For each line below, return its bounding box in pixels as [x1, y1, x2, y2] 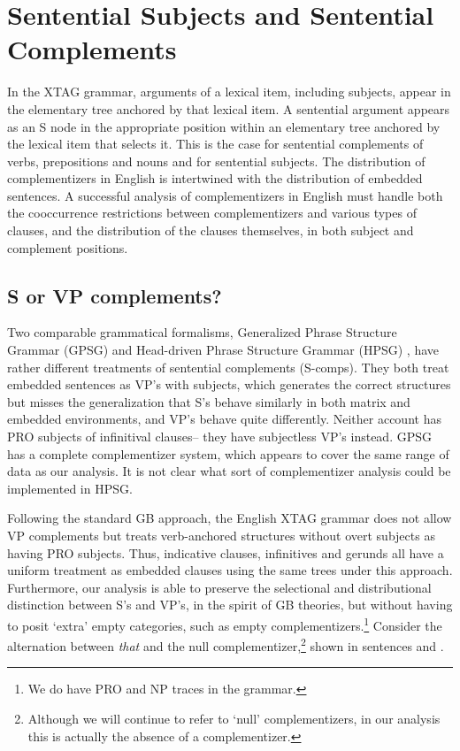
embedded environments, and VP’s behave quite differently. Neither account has [7, 410, 441, 428]
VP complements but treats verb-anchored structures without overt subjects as [7, 525, 435, 544]
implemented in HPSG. [7, 479, 133, 497]
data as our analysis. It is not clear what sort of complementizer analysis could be [7, 462, 451, 480]
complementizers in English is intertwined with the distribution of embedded [7, 169, 423, 188]
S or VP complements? [7, 281, 222, 309]
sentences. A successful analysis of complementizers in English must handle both [7, 186, 443, 204]
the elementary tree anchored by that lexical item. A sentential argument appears [7, 99, 450, 118]
